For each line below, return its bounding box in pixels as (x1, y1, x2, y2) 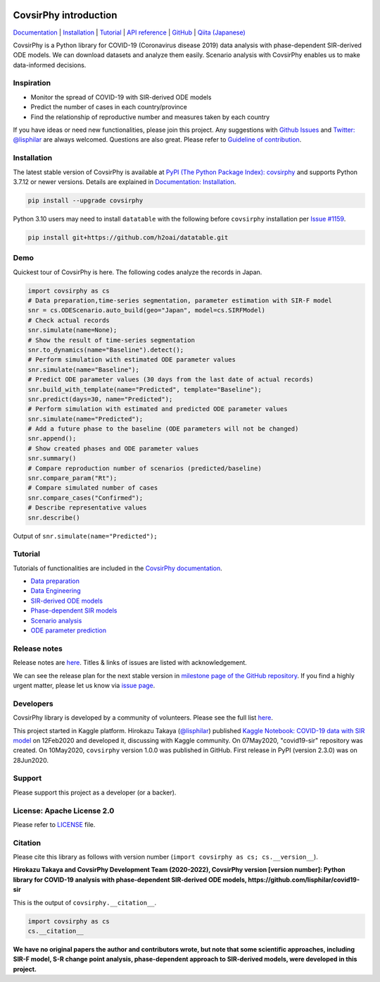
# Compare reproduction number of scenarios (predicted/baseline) (27, 464, 262, 472)
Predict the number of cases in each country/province (30, 103, 188, 111)
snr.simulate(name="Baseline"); (27, 365, 140, 374)
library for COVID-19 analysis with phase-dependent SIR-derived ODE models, (13, 875, 247, 884)
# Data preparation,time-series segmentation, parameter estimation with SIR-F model (27, 296, 332, 305)
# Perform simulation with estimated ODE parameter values (27, 356, 236, 364)
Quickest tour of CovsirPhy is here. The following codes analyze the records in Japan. (13, 268, 262, 276)
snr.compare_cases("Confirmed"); (27, 493, 144, 502)
